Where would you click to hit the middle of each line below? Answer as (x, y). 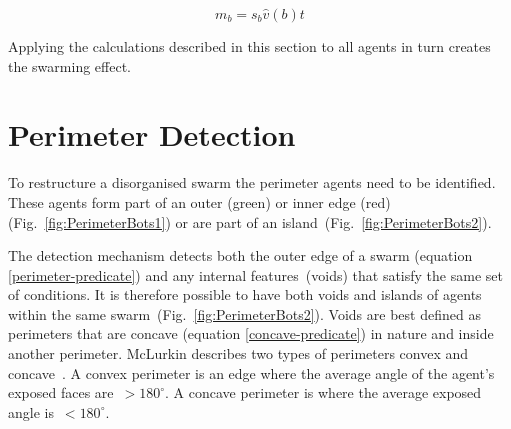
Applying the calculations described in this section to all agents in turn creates (249, 46)
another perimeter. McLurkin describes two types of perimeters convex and (238, 353)
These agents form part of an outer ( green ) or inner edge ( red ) (199, 201)
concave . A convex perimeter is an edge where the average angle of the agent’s (251, 372)
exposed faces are (61, 392)
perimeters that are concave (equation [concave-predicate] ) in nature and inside (251, 333)
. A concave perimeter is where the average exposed (323, 392)
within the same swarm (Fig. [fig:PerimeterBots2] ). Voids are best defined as (244, 313)
